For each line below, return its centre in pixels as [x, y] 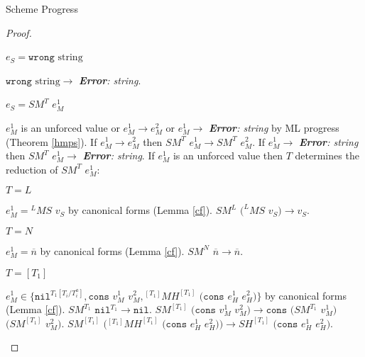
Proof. [19, 32]
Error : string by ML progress [274, 127]
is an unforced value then [228, 155]
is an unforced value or [70, 127]
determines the [327, 155]
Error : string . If [119, 155]
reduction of [32, 169]
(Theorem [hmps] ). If [51, 141]
